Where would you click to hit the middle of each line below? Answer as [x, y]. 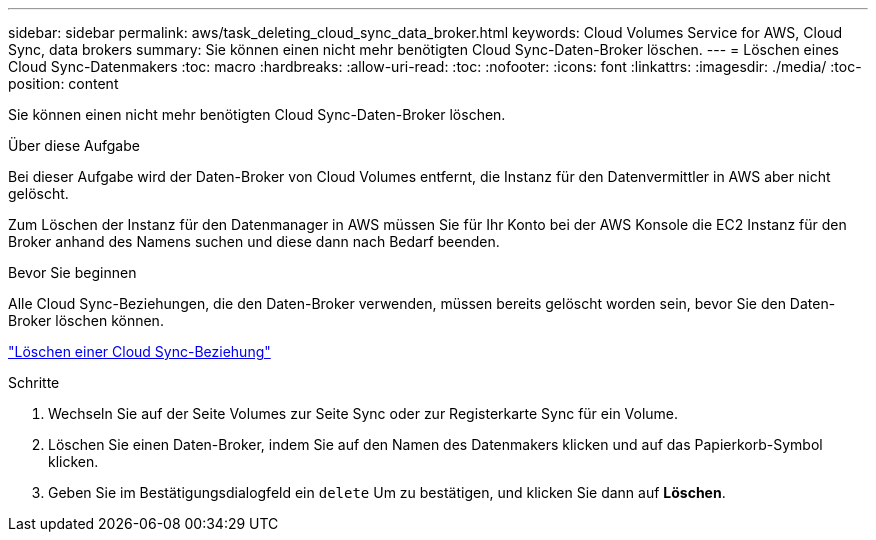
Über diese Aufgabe [74, 145]
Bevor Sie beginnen [72, 272]
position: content [63, 83]
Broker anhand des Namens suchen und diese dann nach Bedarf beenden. [254, 241]
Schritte [34, 382]
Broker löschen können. [86, 320]
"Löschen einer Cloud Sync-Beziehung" [139, 351]
